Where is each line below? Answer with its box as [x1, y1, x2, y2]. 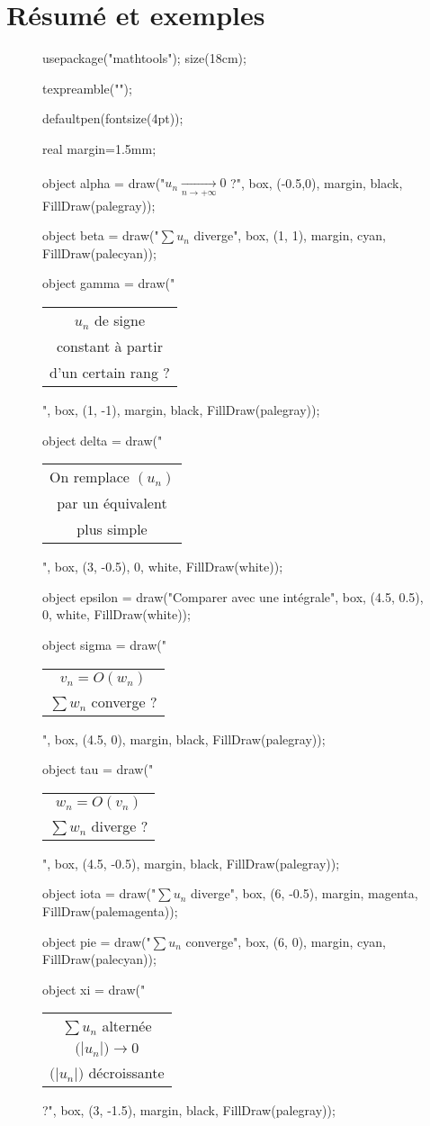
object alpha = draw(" [42, 173, 166, 192]
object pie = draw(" [42, 932, 151, 950]
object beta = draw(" [42, 226, 159, 245]
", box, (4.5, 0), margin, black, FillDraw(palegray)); [42, 729, 326, 748]
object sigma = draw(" [42, 635, 166, 654]
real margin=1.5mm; [42, 139, 157, 158]
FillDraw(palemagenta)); [42, 902, 178, 920]
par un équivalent [57, 492, 167, 514]
